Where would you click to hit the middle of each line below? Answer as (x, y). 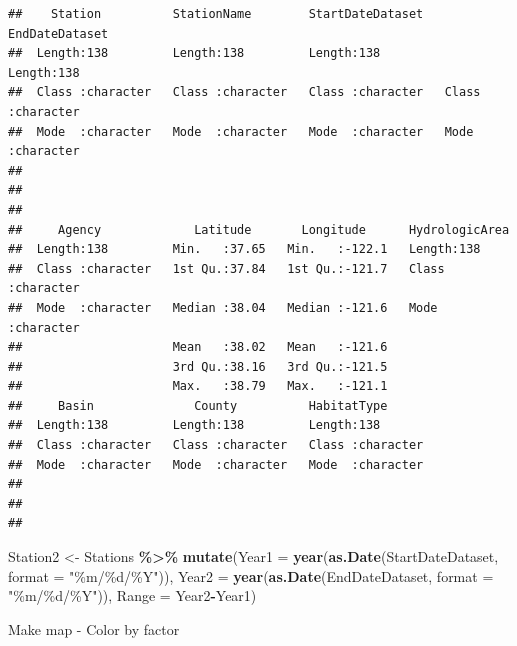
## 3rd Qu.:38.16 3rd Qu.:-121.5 (198, 366)
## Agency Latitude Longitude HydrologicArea (259, 229)
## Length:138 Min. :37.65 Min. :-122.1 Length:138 (244, 249)
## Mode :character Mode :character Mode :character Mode (241, 131)
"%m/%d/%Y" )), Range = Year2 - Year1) (132, 595)
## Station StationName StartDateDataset (216, 14)
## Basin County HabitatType (198, 405)
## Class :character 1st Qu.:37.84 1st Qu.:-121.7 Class (226, 268)
